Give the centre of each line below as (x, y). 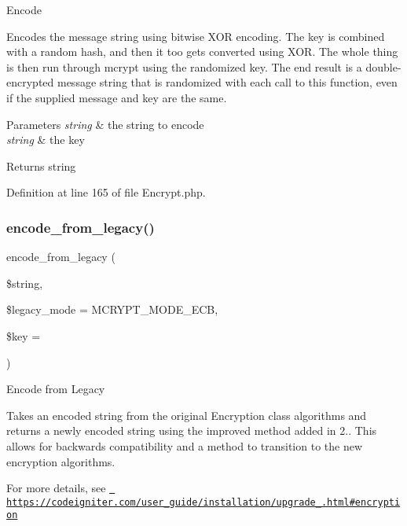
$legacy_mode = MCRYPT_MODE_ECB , (112, 309)
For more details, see (56, 488)
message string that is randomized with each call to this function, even (227, 82)
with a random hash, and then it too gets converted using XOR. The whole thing (202, 51)
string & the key (46, 140)
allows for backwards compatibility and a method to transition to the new (185, 445)
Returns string (41, 166)
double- (383, 66)
